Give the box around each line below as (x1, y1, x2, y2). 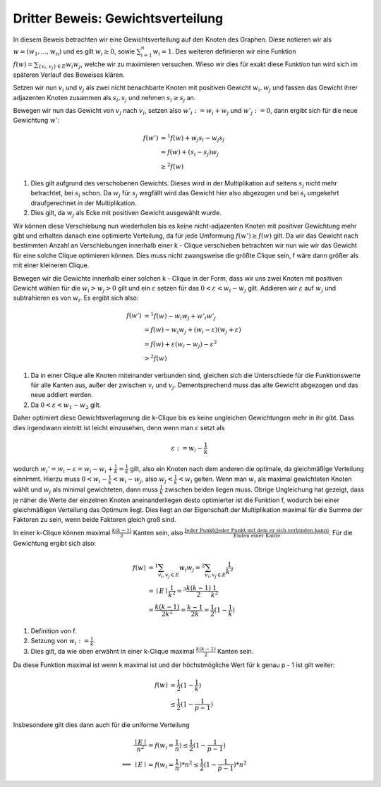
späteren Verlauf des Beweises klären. (13, 71, 125, 79)
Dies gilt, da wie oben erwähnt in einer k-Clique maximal (30, 647, 195, 655)
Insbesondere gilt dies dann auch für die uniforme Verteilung (13, 720, 190, 729)
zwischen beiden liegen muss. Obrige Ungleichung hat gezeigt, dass (164, 485, 365, 494)
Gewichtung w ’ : (13, 116, 60, 125)
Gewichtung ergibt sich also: (13, 539, 97, 547)
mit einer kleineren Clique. (13, 261, 90, 269)
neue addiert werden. (30, 391, 93, 399)
